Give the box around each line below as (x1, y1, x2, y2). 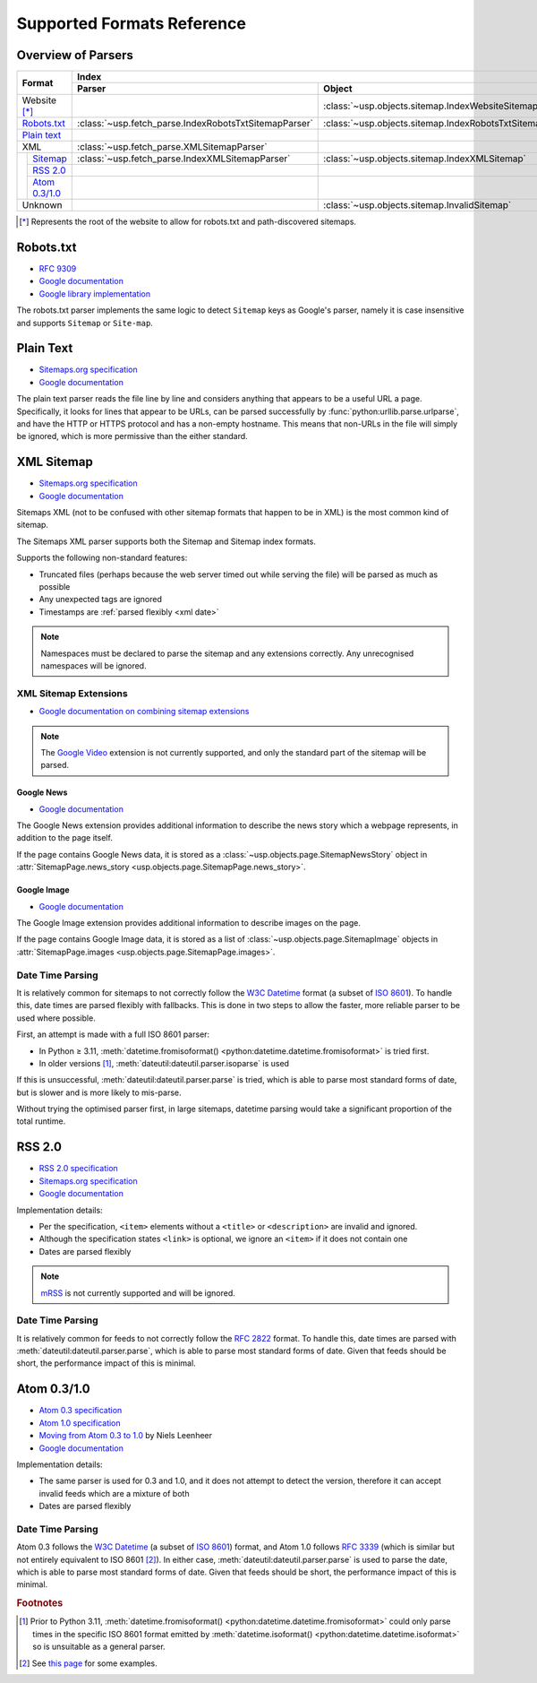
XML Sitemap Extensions (16, 686, 129, 699)
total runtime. (16, 1116, 66, 1126)
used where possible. (16, 1013, 96, 1023)
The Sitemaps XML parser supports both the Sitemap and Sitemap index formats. (16, 536, 317, 547)
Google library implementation (38, 288, 151, 299)
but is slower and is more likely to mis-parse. (16, 1087, 182, 1098)
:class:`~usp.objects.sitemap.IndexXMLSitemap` (323, 152, 527, 165)
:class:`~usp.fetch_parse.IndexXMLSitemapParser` (77, 152, 291, 165)
